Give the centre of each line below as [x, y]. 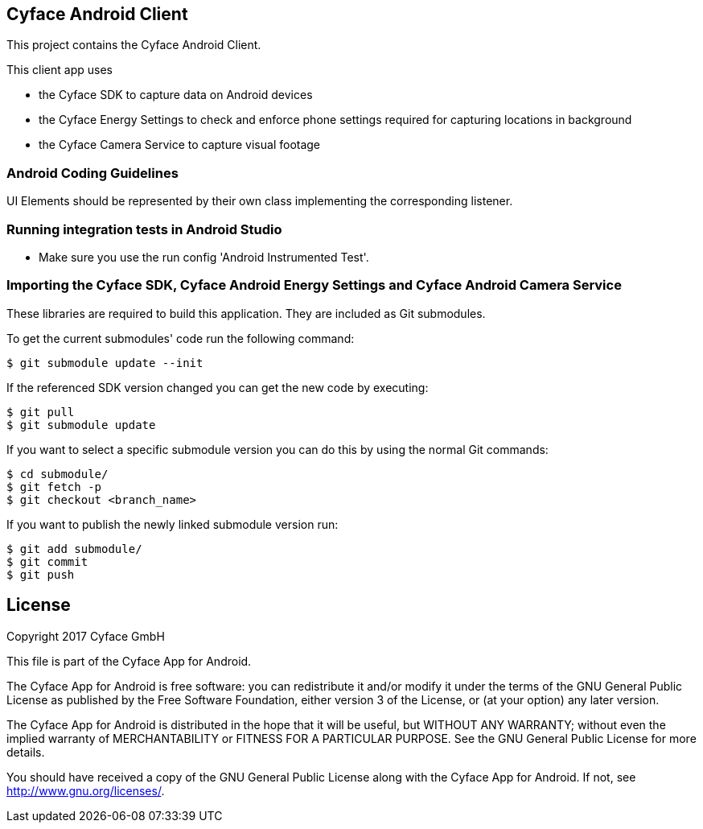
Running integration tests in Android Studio [144, 229]
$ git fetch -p [54, 487]
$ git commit [47, 561]
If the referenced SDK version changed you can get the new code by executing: [218, 387]
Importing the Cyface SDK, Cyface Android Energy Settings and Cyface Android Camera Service [314, 285]
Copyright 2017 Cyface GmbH [86, 636]
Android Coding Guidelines [92, 173]
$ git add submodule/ [74, 549]
